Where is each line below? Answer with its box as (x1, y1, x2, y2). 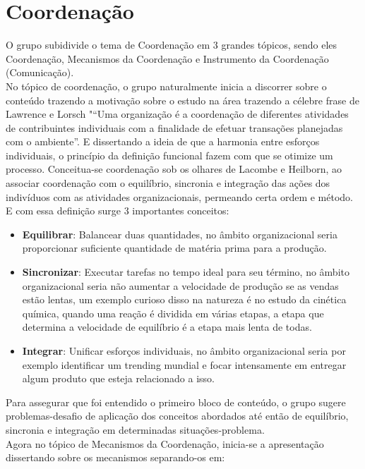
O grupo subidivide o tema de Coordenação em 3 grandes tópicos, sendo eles (6, 37, 337, 52)
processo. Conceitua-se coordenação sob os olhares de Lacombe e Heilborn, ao (6, 162, 342, 176)
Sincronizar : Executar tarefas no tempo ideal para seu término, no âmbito (22, 264, 349, 279)
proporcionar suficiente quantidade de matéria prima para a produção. (22, 240, 327, 255)
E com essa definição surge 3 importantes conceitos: (6, 203, 229, 218)
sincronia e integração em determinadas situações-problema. (6, 422, 265, 437)
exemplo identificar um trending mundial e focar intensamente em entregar (22, 357, 347, 372)
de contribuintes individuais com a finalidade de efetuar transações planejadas (6, 120, 343, 135)
